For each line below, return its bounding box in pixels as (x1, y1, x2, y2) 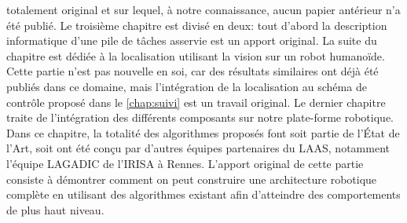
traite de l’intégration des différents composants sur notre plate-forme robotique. (6, 109, 394, 126)
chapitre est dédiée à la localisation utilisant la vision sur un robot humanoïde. (6, 47, 385, 64)
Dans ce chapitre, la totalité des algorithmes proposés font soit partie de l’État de (6, 124, 400, 141)
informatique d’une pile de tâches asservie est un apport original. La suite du (6, 32, 377, 49)
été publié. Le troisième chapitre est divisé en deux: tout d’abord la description (6, 16, 387, 33)
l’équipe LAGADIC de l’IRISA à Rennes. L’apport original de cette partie (6, 155, 364, 171)
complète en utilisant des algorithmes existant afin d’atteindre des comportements (6, 186, 401, 203)
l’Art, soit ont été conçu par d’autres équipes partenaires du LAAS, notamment (6, 140, 390, 156)
